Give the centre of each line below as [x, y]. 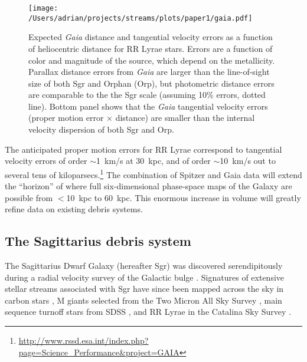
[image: [43, 8]
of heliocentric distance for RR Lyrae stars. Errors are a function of [151, 48]
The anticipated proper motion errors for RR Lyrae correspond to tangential [143, 149]
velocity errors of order [46, 161]
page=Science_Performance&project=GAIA [99, 352]
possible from [29, 197]
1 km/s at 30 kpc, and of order [153, 161]
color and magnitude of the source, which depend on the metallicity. [152, 60]
